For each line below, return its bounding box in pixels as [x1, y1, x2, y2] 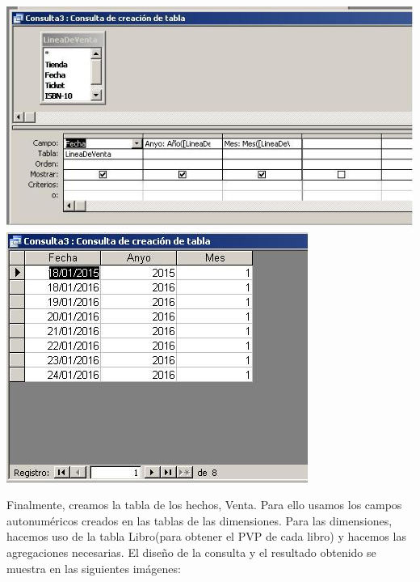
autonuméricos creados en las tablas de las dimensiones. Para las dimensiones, [6, 512, 393, 529]
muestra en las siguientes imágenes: [6, 559, 181, 576]
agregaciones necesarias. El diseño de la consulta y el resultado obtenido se [6, 543, 376, 560]
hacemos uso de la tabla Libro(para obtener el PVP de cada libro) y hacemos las [6, 528, 406, 545]
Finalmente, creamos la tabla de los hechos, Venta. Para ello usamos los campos [6, 496, 402, 513]
